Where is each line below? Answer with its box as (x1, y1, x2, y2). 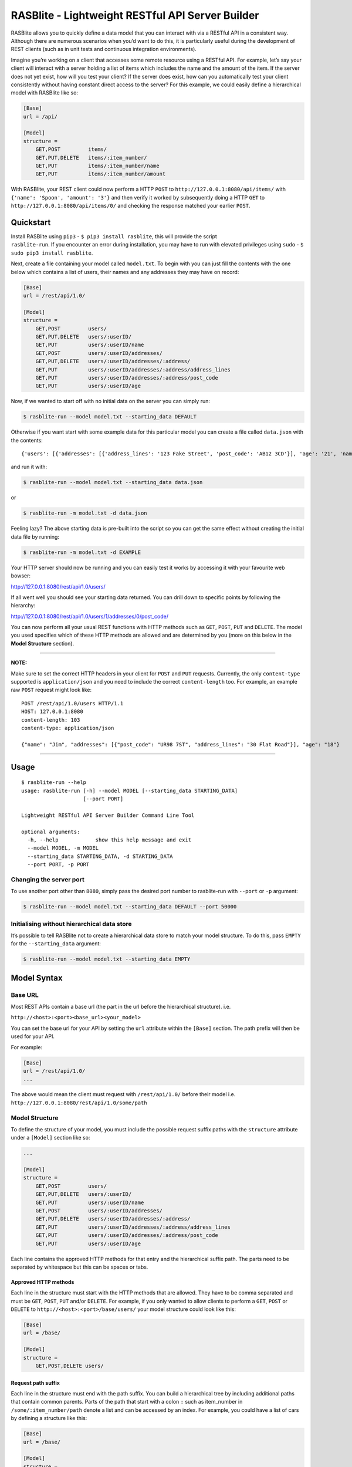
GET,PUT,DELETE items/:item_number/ (35, 154, 147, 161)
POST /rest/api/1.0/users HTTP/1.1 (21, 700, 124, 707)
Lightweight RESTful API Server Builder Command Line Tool (21, 812, 195, 819)
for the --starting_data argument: (11, 940, 101, 947)
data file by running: (11, 533, 60, 540)
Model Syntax (11, 973, 63, 983)
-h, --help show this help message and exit (27, 836, 192, 843)
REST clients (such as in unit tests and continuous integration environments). (11, 46, 197, 53)
